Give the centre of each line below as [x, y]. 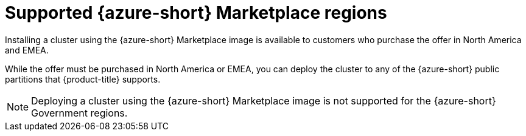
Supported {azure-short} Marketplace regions [196, 13]
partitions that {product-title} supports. [83, 79]
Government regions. [79, 113]
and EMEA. [27, 50]
